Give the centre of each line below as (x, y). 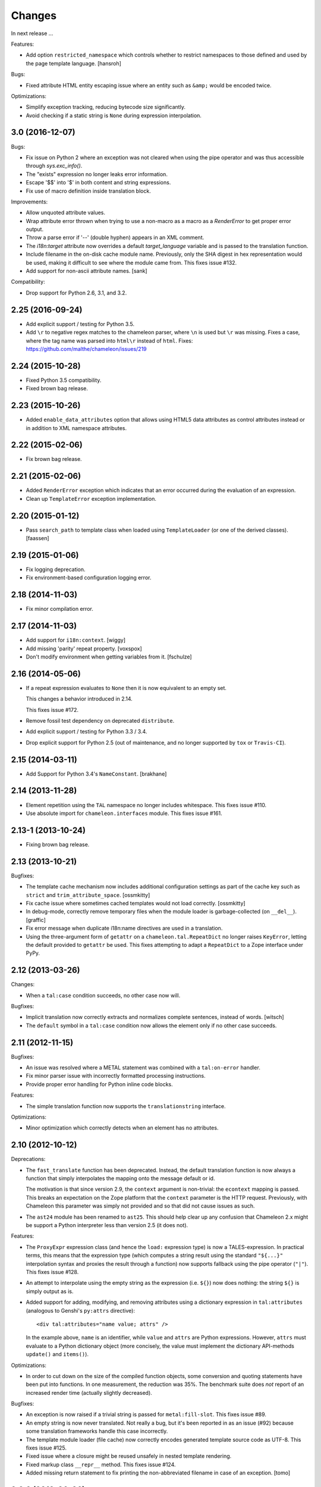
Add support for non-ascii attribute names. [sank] (87, 271)
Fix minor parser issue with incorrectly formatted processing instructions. (116, 1076)
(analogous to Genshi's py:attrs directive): (80, 1310)
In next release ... (32, 33)
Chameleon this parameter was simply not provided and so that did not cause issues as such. (140, 1206)
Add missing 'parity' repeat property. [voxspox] (84, 648)
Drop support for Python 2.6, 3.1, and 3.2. (76, 293)
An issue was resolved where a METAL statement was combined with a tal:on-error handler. (143, 1068)
